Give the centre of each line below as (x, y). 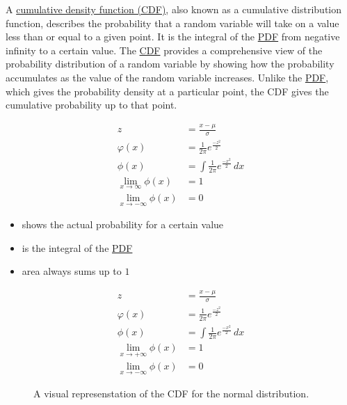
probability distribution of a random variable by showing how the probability (170, 64)
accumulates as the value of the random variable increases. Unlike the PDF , (167, 77)
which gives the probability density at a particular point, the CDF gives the (167, 91)
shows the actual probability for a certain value (123, 224)
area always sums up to (72, 271)
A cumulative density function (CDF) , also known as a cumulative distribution (173, 9)
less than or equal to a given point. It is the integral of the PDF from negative (173, 37)
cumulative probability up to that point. (91, 105)
